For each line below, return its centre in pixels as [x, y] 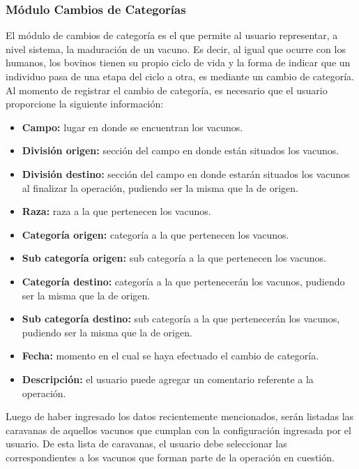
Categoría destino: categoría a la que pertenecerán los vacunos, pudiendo [183, 281]
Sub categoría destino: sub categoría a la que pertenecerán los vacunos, [181, 319]
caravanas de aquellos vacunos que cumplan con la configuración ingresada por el [178, 430]
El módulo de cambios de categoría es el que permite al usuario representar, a [172, 35]
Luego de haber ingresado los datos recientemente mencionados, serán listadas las [180, 416]
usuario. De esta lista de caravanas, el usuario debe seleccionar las [146, 444]
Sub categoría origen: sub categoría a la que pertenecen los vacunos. [174, 258]
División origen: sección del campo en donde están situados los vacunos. [181, 150]
